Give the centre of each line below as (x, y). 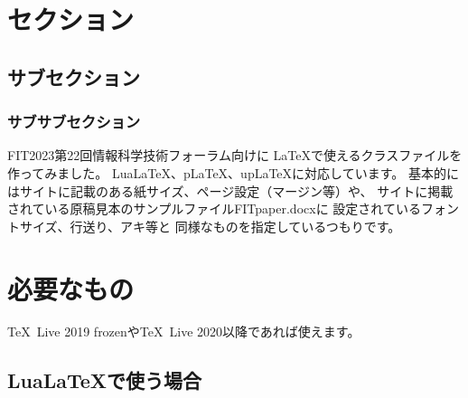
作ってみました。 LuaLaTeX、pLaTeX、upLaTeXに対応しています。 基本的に (233, 172)
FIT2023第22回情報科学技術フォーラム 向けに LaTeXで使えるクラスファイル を (235, 155)
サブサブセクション (74, 122)
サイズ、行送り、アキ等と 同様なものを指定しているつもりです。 (210, 226)
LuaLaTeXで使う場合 (105, 380)
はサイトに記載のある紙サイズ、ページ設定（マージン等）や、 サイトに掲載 (230, 190)
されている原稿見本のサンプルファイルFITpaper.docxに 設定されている (214, 208)
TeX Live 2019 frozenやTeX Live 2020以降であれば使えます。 (184, 332)
